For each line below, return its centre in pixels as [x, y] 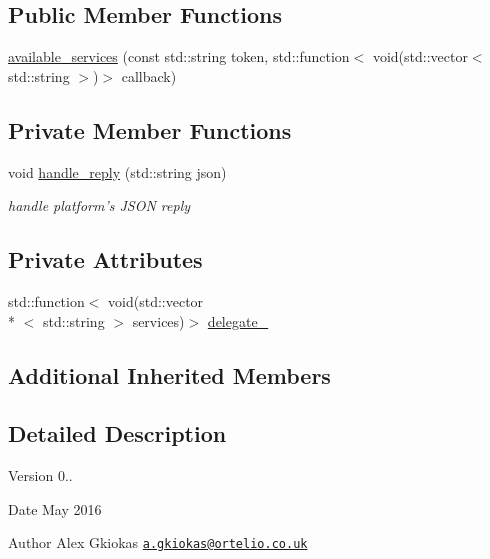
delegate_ [238, 320]
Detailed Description [117, 433]
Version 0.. [40, 475]
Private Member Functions [150, 129]
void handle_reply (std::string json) [117, 171]
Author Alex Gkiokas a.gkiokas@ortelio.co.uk [158, 542]
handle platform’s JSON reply [99, 205]
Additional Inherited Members [169, 374]
